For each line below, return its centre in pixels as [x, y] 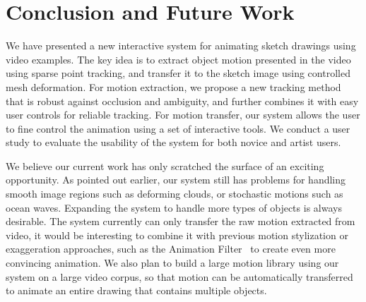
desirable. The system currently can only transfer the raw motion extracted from [181, 221]
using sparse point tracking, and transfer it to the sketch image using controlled [178, 73]
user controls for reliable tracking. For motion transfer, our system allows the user [183, 115]
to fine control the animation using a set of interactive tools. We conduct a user [178, 128]
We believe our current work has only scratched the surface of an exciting [165, 165]
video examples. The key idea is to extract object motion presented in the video [178, 59]
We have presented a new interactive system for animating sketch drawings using [181, 46]
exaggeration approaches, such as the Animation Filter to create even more [171, 249]
